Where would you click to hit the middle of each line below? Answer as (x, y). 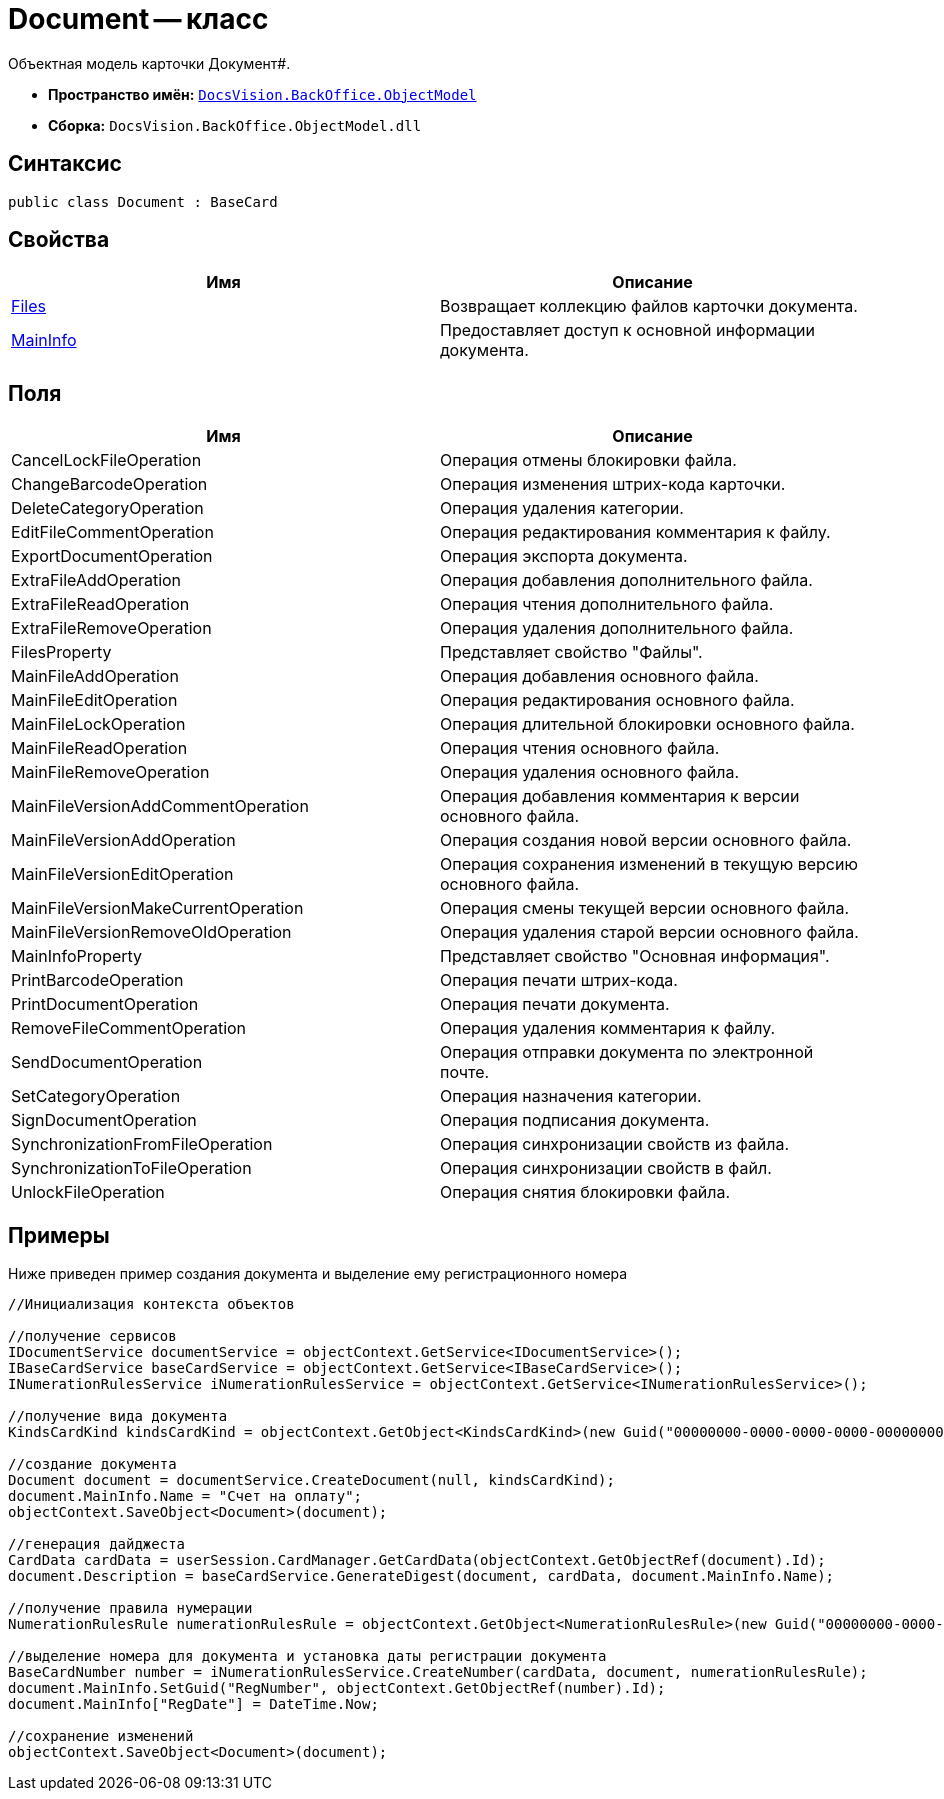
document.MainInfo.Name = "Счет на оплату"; (185, 1496)
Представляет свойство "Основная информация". (635, 956)
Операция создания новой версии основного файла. (646, 840)
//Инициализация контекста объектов (151, 1304)
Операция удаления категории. (562, 508)
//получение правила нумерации (130, 1608)
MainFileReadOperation (99, 748)
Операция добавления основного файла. (599, 676)
